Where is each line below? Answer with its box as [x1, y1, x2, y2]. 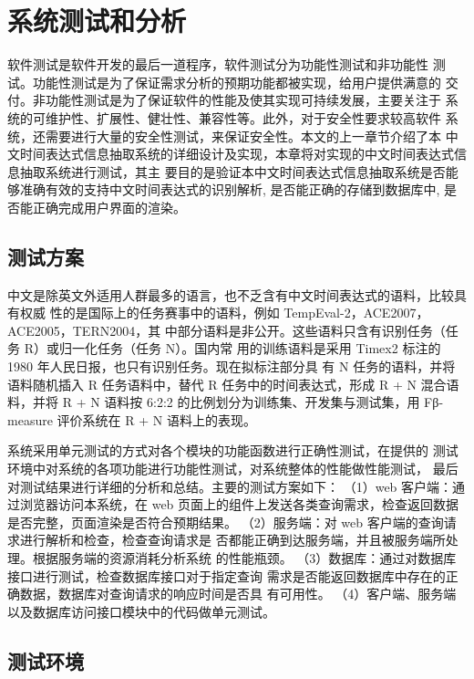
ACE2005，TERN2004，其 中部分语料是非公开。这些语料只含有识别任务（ [7, 320, 446, 339]
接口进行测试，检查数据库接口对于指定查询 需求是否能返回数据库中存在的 [7, 566, 446, 585]
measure [7, 410, 53, 429]
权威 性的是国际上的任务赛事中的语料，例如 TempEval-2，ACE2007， [19, 303, 429, 322]
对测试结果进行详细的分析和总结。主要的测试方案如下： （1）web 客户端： [7, 476, 453, 496]
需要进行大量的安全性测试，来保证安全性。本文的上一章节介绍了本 [45, 126, 441, 145]
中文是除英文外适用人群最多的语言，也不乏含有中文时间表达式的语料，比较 [7, 285, 454, 304]
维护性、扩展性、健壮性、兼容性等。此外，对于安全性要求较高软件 [45, 108, 441, 127]
